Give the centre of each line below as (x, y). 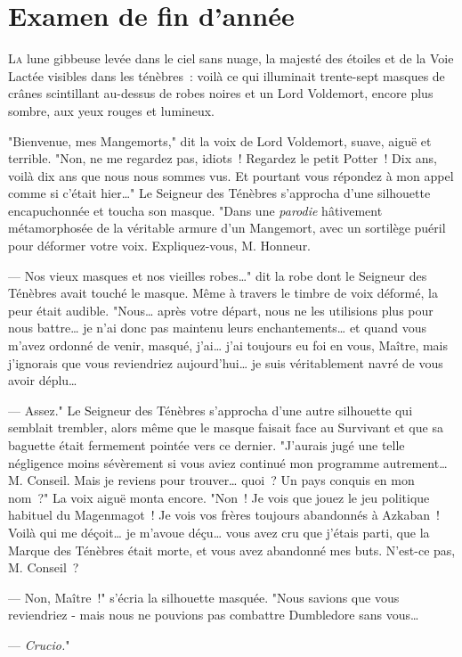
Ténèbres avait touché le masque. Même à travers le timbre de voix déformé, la (223, 293)
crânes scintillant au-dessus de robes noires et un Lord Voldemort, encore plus (221, 93)
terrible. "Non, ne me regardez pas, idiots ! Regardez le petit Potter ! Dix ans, (223, 158)
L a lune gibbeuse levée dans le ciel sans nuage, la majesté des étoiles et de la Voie (231, 58)
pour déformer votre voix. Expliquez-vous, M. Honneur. (160, 246)
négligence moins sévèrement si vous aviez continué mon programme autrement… (228, 462)
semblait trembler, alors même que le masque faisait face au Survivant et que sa (226, 427)
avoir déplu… (43, 380)
